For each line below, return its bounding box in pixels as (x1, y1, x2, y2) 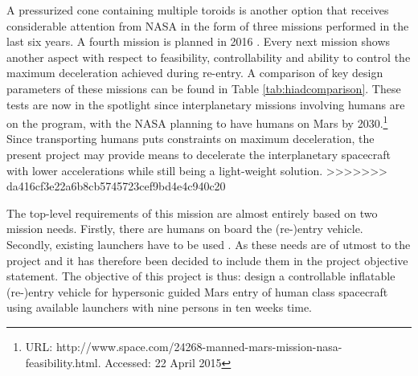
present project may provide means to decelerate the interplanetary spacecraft (6, 146, 391, 162)
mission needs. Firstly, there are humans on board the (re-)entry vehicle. (6, 220, 363, 237)
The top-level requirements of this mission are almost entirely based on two (6, 204, 378, 221)
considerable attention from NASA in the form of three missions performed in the (6, 17, 409, 34)
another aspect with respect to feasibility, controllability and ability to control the (6, 48, 411, 65)
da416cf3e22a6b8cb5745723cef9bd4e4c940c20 (6, 178, 226, 194)
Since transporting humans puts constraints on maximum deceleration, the (6, 130, 375, 147)
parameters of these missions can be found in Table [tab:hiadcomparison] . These (6, 80, 401, 96)
